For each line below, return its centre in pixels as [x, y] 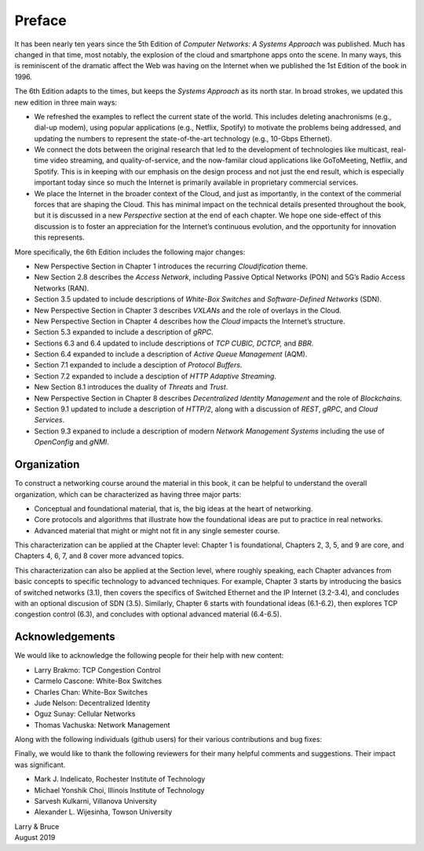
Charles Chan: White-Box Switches [91, 692]
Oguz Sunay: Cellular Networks [85, 714]
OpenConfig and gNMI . [71, 442]
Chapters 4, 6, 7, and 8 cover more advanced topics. [99, 556]
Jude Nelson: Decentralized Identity [92, 703]
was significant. [40, 765]
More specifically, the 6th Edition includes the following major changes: [130, 252]
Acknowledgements [65, 637]
